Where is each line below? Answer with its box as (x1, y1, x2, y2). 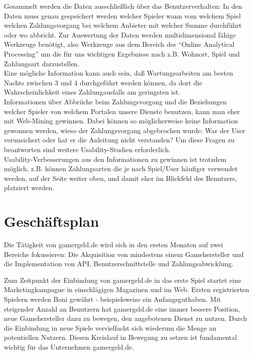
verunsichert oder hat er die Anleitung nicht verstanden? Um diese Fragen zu (4, 135, 235, 145)
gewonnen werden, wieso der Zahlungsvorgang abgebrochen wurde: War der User (4, 125, 245, 135)
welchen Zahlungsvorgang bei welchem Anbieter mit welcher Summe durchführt (4, 20, 242, 30)
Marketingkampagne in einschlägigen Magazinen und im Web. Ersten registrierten (4, 284, 250, 295)
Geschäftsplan (4, 211, 99, 231)
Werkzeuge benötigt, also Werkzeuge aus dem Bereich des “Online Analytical (4, 39, 234, 49)
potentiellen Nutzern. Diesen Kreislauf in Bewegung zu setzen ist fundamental (4, 332, 237, 342)
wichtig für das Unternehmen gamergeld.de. (4, 341, 134, 352)
